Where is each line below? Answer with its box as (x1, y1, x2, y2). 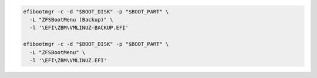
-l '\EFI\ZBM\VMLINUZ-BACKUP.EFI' (29, 24, 129, 31)
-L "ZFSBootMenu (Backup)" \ (29, 16, 114, 23)
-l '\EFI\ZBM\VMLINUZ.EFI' (29, 57, 107, 63)
